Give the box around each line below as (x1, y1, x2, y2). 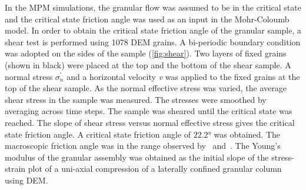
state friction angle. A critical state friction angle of (5, 128, 191, 140)
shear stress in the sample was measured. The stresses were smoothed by (5, 93, 267, 105)
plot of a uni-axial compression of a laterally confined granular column (28, 162, 282, 175)
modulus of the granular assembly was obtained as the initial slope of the (5, 151, 269, 163)
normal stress (5, 70, 53, 82)
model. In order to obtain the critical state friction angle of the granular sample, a (5, 24, 302, 36)
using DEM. (5, 174, 48, 186)
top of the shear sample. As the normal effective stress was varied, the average (5, 82, 287, 94)
